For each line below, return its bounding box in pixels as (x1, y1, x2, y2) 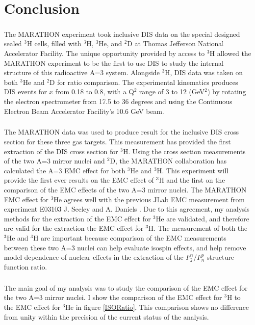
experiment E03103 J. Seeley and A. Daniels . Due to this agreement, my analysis (4, 204, 250, 214)
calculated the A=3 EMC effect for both (4, 165, 126, 175)
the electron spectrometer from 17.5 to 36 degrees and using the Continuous (4, 96, 232, 106)
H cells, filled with (26, 38, 81, 49)
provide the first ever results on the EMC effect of (4, 175, 154, 185)
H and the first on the (159, 175, 225, 185)
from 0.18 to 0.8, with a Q (55, 86, 134, 97)
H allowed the (209, 48, 251, 58)
